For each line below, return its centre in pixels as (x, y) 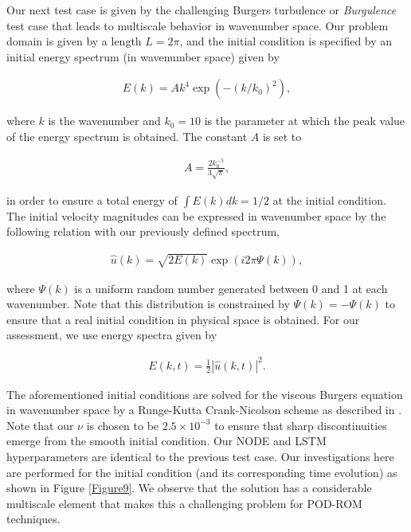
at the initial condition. (329, 199)
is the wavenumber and (104, 121)
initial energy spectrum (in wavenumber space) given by (143, 56)
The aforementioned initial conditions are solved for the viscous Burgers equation (205, 394)
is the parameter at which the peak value (305, 121)
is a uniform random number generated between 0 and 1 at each (231, 288)
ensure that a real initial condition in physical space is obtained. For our (183, 319)
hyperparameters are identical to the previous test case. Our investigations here (200, 456)
